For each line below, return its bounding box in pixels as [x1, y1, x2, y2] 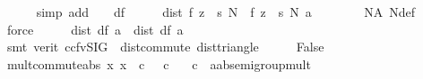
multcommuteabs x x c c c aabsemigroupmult [6, 54, 311, 73]
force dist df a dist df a [6, 20, 184, 38]
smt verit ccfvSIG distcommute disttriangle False [6, 37, 324, 56]
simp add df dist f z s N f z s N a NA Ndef [36, 3, 415, 20]
